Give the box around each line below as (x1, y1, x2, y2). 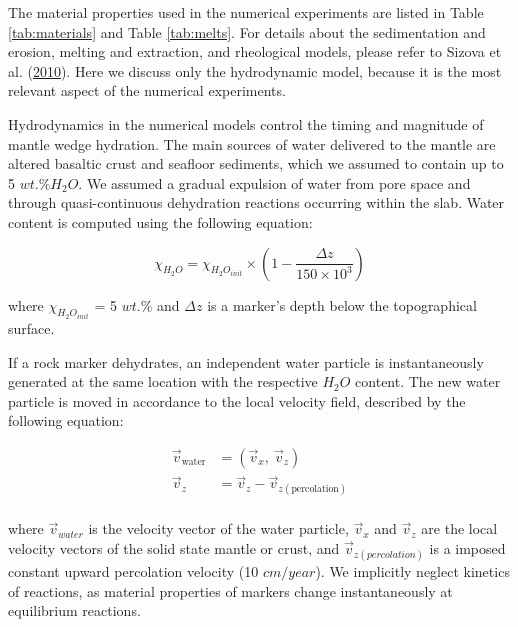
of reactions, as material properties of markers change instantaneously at (8, 580, 453, 601)
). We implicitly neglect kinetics (315, 561, 510, 582)
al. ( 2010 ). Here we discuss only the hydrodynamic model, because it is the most (8, 60, 502, 81)
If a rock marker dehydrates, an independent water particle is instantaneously (8, 351, 484, 372)
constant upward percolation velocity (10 (8, 561, 259, 582)
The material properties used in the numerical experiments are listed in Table (8, 2, 484, 22)
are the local (421, 518, 498, 539)
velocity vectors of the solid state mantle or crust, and (8, 538, 340, 559)
